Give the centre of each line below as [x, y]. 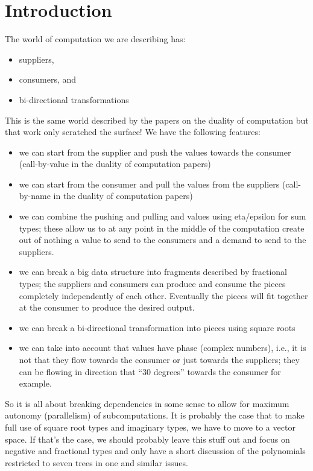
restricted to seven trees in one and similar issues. [96, 462]
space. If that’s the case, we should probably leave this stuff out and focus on [147, 439]
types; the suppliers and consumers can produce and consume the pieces [152, 284]
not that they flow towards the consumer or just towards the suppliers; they [159, 359]
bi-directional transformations [74, 99]
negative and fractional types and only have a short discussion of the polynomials [155, 451]
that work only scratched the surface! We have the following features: [133, 132]
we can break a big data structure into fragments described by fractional [153, 272]
